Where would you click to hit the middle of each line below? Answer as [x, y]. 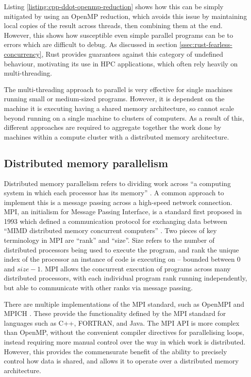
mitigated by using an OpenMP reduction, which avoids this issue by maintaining [125, 16]
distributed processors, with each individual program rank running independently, [125, 278]
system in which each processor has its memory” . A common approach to [114, 193]
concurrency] [23, 54]
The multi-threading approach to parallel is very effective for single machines [118, 89]
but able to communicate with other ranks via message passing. [98, 288]
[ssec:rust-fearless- [206, 44]
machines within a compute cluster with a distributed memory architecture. [117, 136]
